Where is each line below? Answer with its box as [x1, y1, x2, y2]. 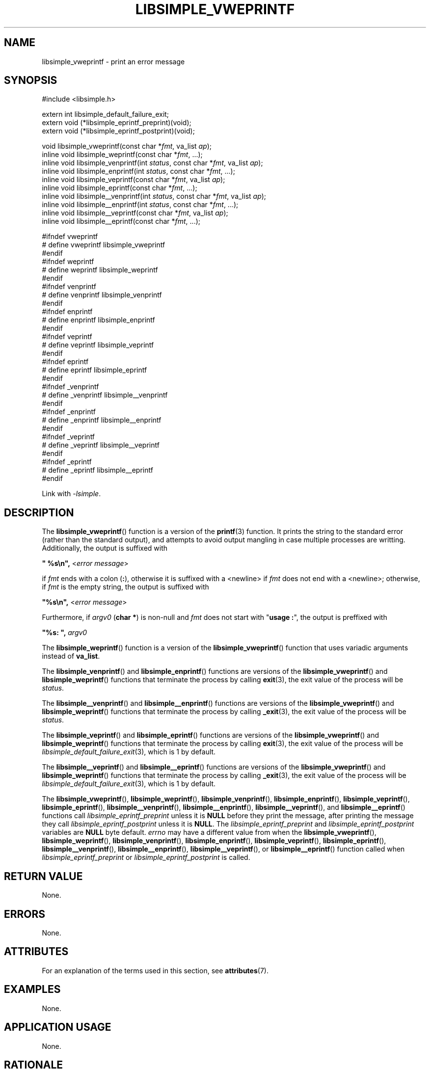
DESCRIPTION [4, 506, 74, 519]
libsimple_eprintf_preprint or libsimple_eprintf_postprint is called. [42, 853, 250, 862]
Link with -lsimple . [42, 489, 101, 498]
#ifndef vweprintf [42, 232, 98, 241]
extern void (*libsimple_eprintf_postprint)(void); [42, 127, 195, 135]
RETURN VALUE [4, 870, 83, 882]
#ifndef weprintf [42, 257, 94, 266]
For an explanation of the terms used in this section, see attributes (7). [42, 966, 269, 975]
